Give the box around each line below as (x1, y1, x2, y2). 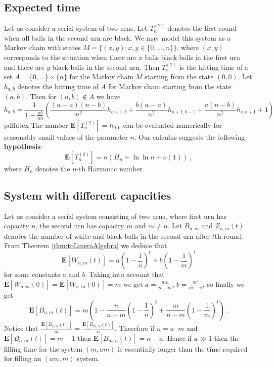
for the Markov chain (69, 71, 134, 82)
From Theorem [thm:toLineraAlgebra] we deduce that (4, 240, 167, 251)
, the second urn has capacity (35, 220, 124, 231)
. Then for (26, 91, 57, 102)
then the (214, 332, 240, 343)
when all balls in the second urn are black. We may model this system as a (4, 32, 230, 43)
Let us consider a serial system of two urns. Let (4, 23, 148, 33)
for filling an (4, 353, 42, 364)
